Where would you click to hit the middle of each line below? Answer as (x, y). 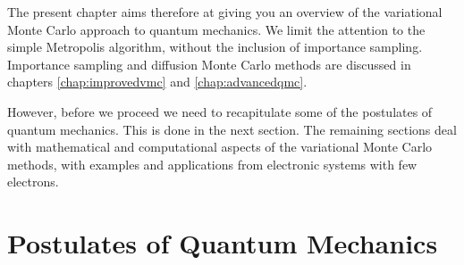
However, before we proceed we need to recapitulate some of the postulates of (220, 111)
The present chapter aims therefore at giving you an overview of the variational (225, 12)
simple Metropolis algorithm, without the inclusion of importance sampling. (215, 47)
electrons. (33, 182)
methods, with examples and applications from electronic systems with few (212, 164)
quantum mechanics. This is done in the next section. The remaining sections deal (232, 129)
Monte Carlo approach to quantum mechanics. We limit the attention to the (216, 29)
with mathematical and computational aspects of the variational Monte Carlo (220, 147)
